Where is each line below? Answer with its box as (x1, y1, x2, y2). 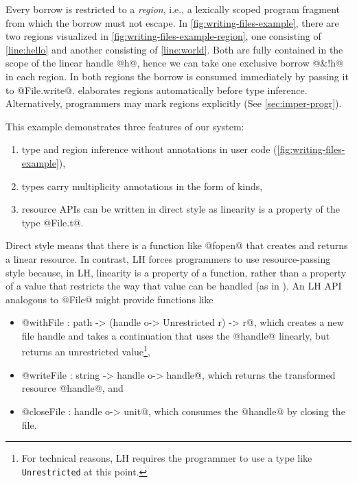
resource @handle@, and (21, 381, 124, 395)
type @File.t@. (21, 215, 84, 229)
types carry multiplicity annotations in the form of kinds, (21, 178, 263, 193)
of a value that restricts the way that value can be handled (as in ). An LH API (5, 279, 342, 293)
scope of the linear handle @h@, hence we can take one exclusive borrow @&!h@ (5, 56, 343, 70)
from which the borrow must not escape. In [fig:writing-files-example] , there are (5, 15, 339, 30)
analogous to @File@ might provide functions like (5, 292, 214, 306)
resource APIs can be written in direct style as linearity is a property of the (21, 202, 341, 216)
